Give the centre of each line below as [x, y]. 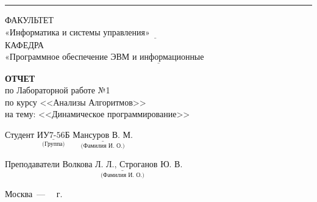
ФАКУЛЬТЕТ [29, 20]
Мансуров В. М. [103, 135]
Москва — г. [34, 193]
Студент [20, 134]
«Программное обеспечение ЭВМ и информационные [105, 58]
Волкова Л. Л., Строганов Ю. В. [123, 165]
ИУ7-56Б [53, 135]
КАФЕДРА [24, 44]
